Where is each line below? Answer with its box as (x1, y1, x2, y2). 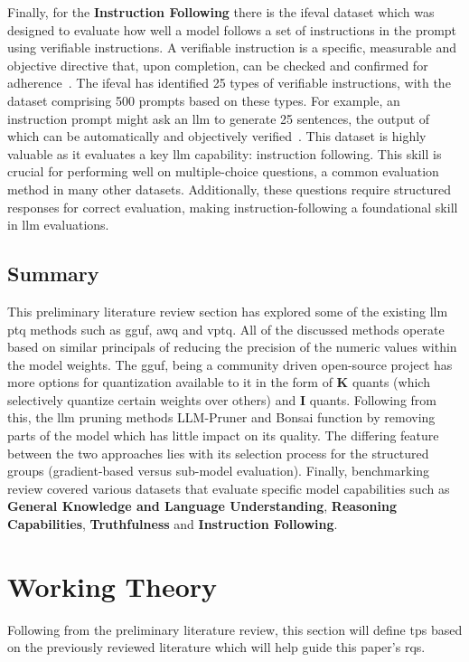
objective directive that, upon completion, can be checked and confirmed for (7, 55, 428, 74)
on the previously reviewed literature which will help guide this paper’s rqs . (7, 638, 426, 657)
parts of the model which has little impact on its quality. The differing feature (7, 426, 439, 445)
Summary (7, 260, 99, 288)
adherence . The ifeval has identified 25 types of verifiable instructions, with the (7, 73, 451, 92)
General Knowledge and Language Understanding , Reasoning (7, 496, 397, 515)
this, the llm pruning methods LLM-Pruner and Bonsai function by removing (7, 408, 436, 427)
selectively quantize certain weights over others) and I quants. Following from (7, 390, 436, 409)
